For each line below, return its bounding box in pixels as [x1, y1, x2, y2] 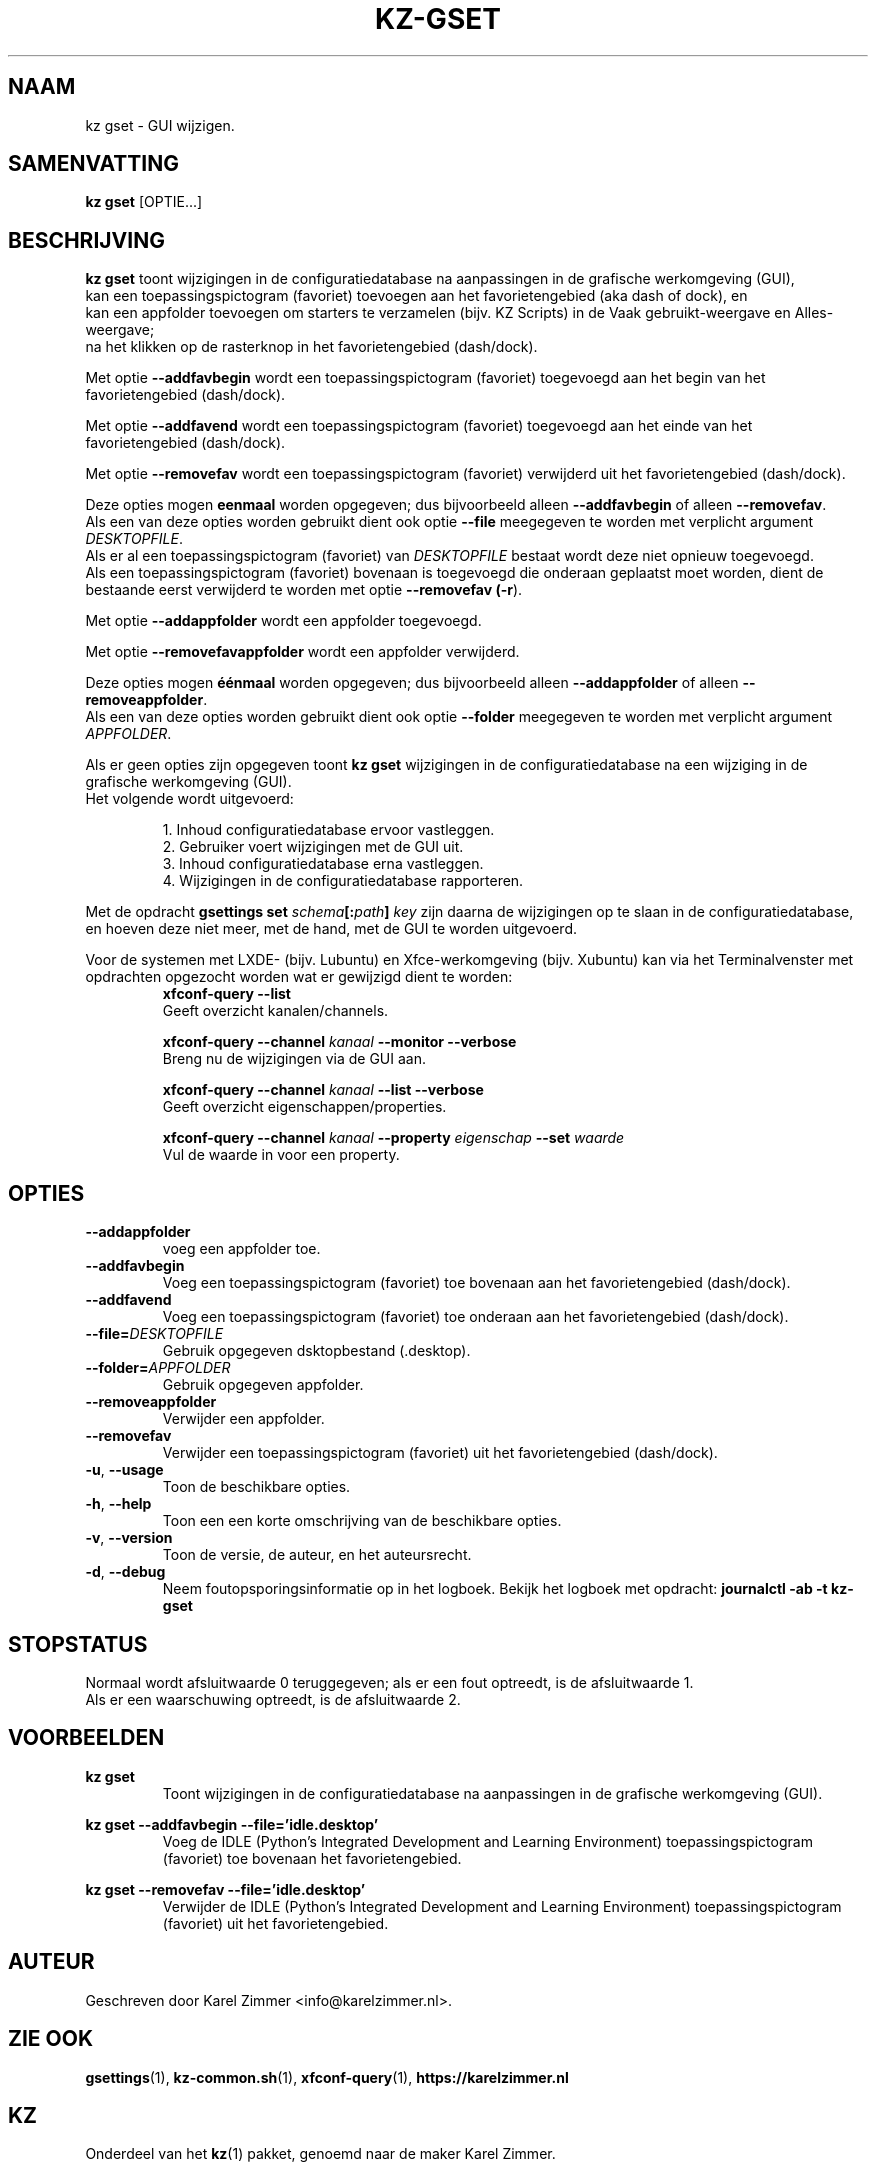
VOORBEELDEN [8, 1725, 165, 1751]
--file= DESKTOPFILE [85, 1325, 224, 1343]
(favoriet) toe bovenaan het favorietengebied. [162, 1849, 462, 1867]
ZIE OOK [8, 2026, 94, 2052]
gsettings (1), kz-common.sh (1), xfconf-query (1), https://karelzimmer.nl [85, 2068, 569, 2086]
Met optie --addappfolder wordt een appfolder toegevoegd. [85, 612, 482, 630]
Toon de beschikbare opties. [162, 1478, 351, 1496]
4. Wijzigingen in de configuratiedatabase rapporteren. [162, 872, 524, 890]
